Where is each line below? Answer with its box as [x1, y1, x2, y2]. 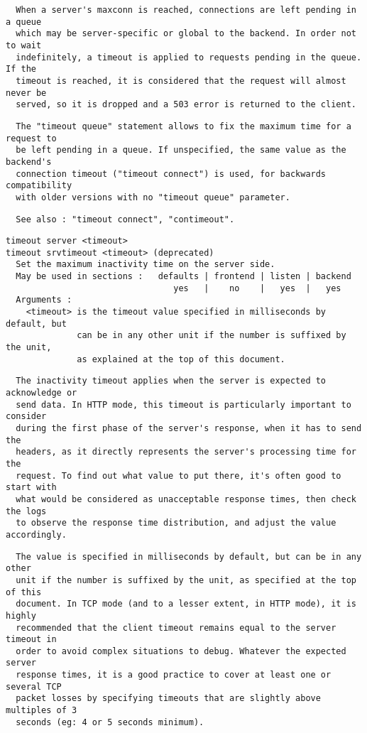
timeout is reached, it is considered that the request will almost [16, 75, 346, 86]
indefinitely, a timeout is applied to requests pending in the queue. [16, 52, 362, 63]
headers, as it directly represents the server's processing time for [16, 447, 356, 457]
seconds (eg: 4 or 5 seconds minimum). [16, 717, 204, 727]
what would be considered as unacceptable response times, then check [16, 494, 356, 504]
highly [6, 610, 36, 621]
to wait [6, 40, 42, 50]
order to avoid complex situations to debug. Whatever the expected [16, 646, 346, 656]
